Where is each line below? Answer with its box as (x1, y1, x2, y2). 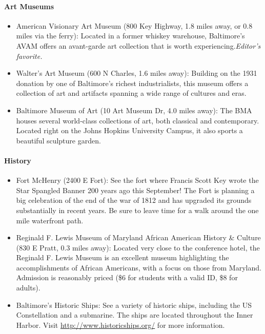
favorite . (16, 50, 43, 61)
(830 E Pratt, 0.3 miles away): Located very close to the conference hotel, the (16, 242, 260, 253)
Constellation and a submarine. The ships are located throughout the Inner (16, 309, 253, 320)
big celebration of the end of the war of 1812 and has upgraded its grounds (16, 195, 252, 205)
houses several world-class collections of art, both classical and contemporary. (16, 115, 259, 126)
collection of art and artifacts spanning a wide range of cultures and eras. (16, 88, 247, 98)
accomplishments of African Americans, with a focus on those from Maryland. (16, 262, 261, 273)
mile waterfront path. (16, 215, 84, 225)
